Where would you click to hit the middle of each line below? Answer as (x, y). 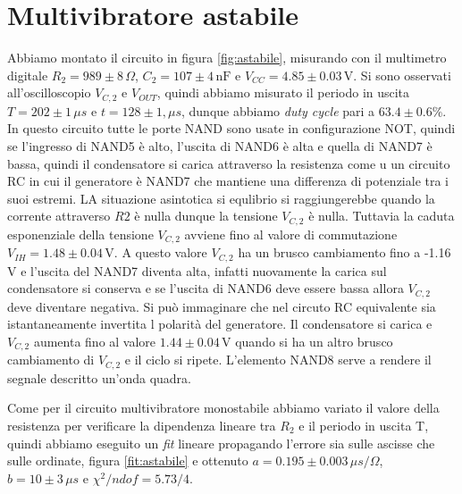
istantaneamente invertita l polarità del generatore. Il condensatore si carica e (220, 324)
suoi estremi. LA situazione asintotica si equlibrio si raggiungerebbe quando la (221, 198)
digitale (28, 75)
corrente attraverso (59, 216)
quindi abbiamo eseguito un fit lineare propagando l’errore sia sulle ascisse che (221, 443)
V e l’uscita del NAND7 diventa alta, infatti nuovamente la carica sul (197, 270)
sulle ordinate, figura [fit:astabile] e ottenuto (128, 461)
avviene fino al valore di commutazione (291, 234)
